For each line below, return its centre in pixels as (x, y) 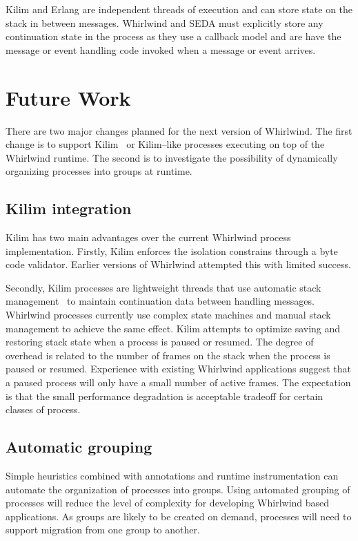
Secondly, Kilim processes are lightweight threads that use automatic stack (163, 287)
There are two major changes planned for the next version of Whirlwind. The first (179, 130)
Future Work (68, 97)
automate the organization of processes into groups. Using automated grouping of (178, 489)
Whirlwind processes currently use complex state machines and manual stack (168, 315)
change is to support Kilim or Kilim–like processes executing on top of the (165, 144)
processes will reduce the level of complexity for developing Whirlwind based (168, 503)
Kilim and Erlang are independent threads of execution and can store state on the (179, 9)
